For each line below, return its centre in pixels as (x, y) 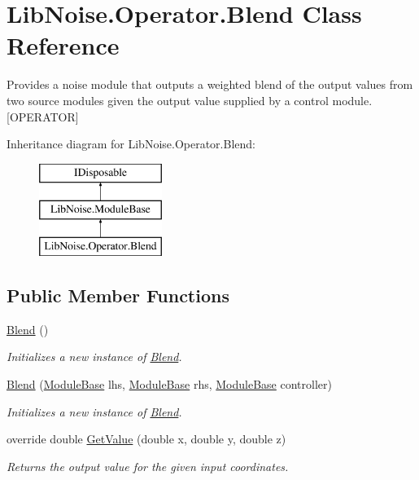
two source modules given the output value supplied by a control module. (190, 100)
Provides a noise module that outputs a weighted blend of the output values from (210, 84)
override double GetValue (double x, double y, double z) (146, 439)
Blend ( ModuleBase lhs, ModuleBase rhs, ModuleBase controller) (169, 384)
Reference (63, 45)
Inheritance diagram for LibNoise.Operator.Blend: (131, 144)
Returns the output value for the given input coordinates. (148, 466)
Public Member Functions (118, 295)
